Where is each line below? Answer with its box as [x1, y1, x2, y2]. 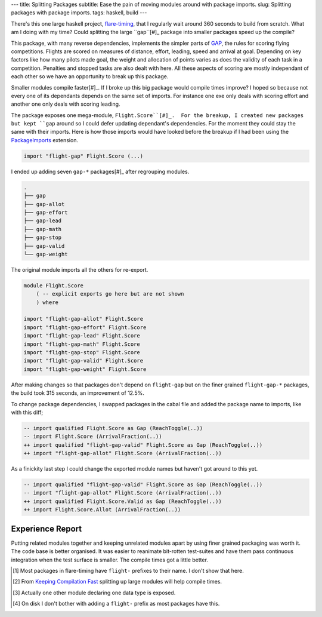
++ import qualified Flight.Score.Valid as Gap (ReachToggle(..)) [23, 498, 222, 505]
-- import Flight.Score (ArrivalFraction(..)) [23, 433, 162, 440]
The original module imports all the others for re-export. [11, 266, 148, 273]
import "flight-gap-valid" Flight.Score [23, 357, 143, 364]
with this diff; [11, 409, 44, 416]
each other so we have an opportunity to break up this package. [11, 73, 169, 80]
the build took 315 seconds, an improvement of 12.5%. [11, 389, 144, 397]
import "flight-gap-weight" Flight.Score [23, 366, 147, 373]
